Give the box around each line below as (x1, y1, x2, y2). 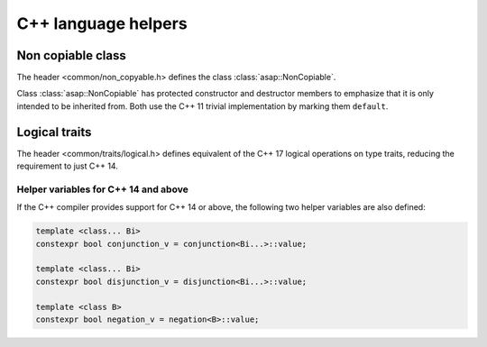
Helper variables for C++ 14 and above (16, 183, 188, 196)
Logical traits (16, 124, 92, 140)
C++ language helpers (16, 14, 188, 33)
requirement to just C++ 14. (16, 160, 119, 171)
